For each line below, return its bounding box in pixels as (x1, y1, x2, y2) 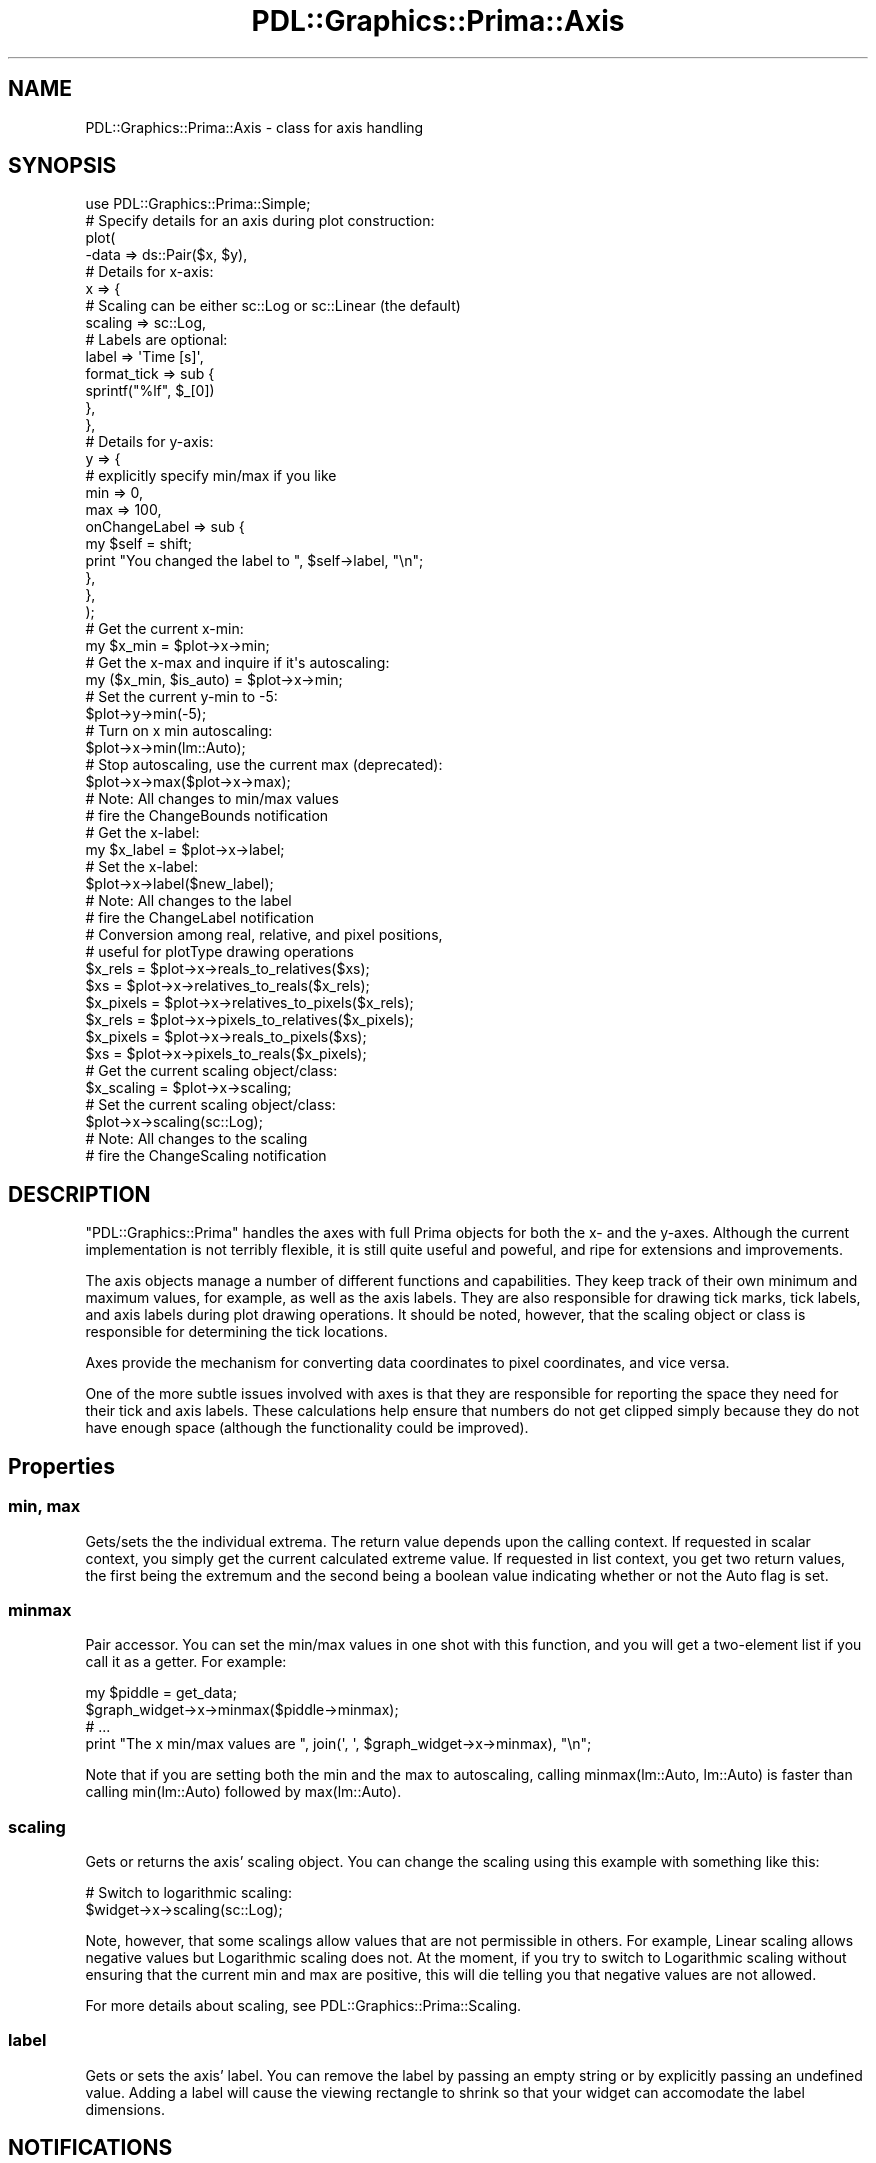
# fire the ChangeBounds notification (85, 807, 329, 825)
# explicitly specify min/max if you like (85, 467, 337, 485)
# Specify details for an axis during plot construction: (85, 212, 435, 230)
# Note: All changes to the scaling (85, 1130, 308, 1148)
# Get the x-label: (85, 824, 200, 842)
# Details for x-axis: (85, 263, 214, 281)
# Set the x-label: (85, 858, 198, 876)
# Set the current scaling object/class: (85, 1096, 336, 1114)
